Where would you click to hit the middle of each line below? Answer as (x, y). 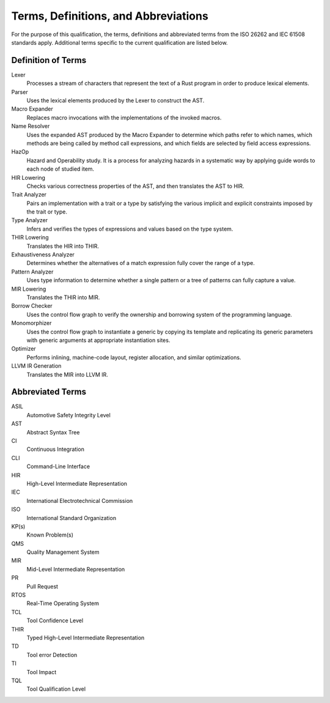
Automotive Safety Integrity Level (69, 415)
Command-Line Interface (58, 467)
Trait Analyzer (29, 195)
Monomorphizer (31, 323)
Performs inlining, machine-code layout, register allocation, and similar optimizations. (134, 357)
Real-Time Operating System (63, 603)
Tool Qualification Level (56, 689)
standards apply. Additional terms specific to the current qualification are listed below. (120, 42)
